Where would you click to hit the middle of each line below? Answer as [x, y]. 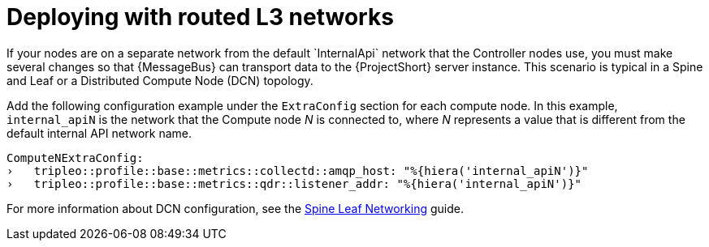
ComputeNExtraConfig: [75, 158]
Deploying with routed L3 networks [200, 17]
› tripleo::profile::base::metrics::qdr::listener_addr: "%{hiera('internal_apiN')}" [294, 183]
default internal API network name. [99, 133]
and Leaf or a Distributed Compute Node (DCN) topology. [160, 80]
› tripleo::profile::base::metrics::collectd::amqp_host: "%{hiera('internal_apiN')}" [298, 170]
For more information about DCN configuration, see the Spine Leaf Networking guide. [236, 208]
